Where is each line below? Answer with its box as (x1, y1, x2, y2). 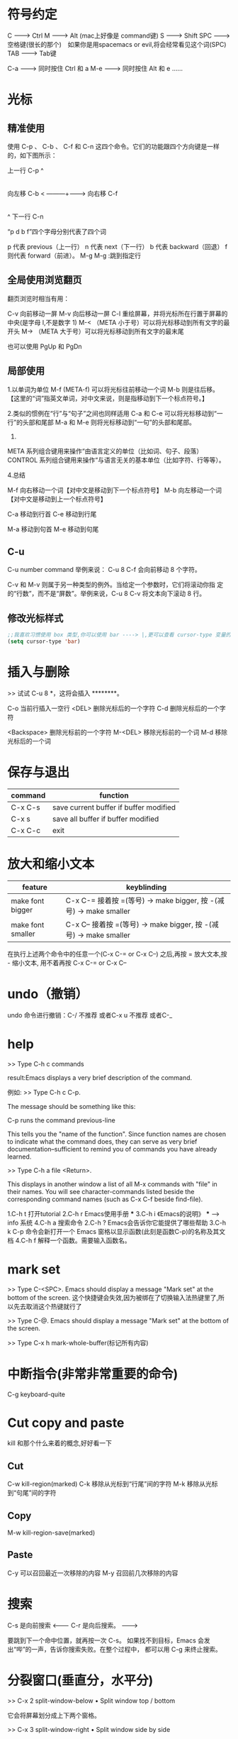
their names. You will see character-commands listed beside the (7, 1187, 195, 1196)
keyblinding (126, 882, 167, 892)
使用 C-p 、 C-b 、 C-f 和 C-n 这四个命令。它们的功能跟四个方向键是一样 (7, 142, 220, 150)
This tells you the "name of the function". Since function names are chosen (7, 1130, 227, 1138)
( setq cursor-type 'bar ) (7, 638, 81, 646)
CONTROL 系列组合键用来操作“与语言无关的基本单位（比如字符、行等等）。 (7, 456, 225, 464)
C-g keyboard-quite (7, 1390, 66, 1398)
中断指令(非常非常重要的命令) (7, 1366, 178, 1382)
